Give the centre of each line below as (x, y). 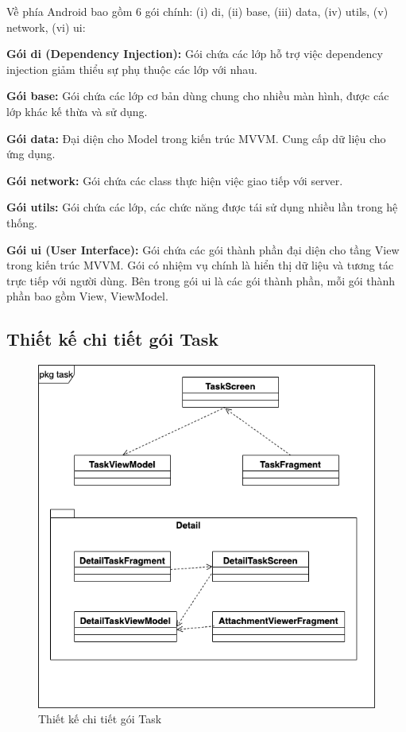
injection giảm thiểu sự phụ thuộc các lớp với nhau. (132, 69)
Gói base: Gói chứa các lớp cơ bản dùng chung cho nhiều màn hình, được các (198, 96)
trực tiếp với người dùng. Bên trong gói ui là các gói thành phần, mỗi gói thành (201, 280)
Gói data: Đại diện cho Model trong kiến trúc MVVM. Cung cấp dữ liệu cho (196, 138)
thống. (22, 222)
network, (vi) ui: (46, 27)
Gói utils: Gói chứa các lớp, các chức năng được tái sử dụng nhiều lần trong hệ (202, 207)
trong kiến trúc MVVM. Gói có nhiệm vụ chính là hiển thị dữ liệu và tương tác (200, 265)
